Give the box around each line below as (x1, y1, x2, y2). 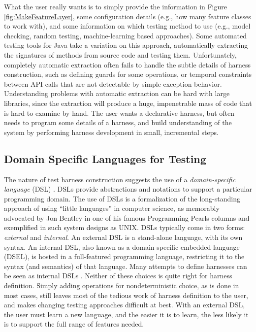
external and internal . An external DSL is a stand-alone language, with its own (4, 232, 243, 242)
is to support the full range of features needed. (4, 319, 144, 329)
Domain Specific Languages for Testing (4, 151, 206, 166)
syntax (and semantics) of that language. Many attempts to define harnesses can (4, 261, 247, 271)
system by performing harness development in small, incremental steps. (4, 127, 219, 137)
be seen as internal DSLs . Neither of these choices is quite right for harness (4, 270, 232, 281)
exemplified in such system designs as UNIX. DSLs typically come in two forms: (4, 222, 245, 232)
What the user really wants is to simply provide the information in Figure (4, 1, 227, 11)
